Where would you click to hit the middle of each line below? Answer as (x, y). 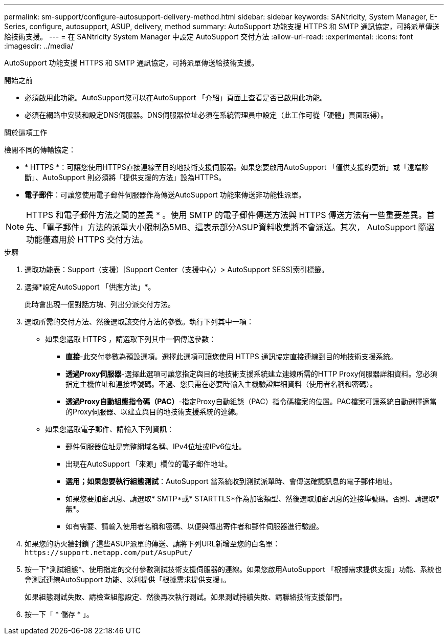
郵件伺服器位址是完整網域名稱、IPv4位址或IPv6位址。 (156, 446)
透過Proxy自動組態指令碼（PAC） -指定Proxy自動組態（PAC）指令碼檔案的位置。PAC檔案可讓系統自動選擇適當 (251, 401)
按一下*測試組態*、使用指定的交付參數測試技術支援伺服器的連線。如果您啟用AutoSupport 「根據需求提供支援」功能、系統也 (233, 569)
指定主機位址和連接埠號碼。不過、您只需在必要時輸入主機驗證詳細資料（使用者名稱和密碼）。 (221, 384)
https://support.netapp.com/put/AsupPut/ (109, 553)
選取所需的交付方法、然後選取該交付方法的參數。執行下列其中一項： (139, 322)
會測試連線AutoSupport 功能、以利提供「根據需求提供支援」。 (128, 579)
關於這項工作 (26, 132)
